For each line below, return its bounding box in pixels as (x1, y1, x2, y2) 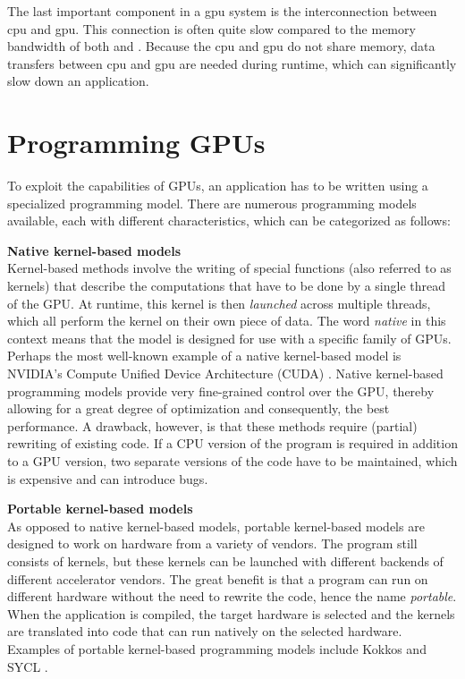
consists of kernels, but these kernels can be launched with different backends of (7, 551, 444, 570)
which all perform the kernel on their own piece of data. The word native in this (7, 311, 446, 330)
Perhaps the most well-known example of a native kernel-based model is (7, 346, 402, 365)
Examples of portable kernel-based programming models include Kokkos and (7, 639, 427, 658)
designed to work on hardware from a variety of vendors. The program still (7, 534, 418, 553)
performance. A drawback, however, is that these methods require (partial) (7, 416, 418, 435)
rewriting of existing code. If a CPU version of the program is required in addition (7, 434, 458, 453)
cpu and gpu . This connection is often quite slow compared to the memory (7, 19, 416, 38)
